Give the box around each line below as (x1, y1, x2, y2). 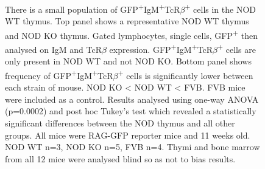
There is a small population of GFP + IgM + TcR (5, 1, 180, 15)
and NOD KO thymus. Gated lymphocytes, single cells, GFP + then (5, 27, 258, 41)
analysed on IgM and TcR (5, 43, 102, 55)
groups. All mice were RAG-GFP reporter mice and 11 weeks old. (5, 128, 250, 141)
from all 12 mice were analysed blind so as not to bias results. (5, 152, 236, 165)
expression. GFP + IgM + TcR (109, 41, 213, 55)
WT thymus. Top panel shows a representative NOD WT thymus (5, 15, 249, 27)
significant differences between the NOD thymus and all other (5, 116, 235, 129)
